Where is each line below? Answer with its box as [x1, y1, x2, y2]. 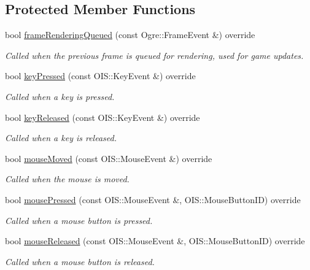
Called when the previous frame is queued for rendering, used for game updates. [5, 48, 304, 61]
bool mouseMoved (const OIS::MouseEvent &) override [5, 152, 212, 164]
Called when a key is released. [5, 131, 117, 144]
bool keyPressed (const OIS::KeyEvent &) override [5, 69, 196, 82]
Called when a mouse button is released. [5, 255, 155, 268]
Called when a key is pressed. [5, 90, 115, 102]
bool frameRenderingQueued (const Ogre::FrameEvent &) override [5, 28, 255, 41]
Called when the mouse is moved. [5, 172, 130, 185]
